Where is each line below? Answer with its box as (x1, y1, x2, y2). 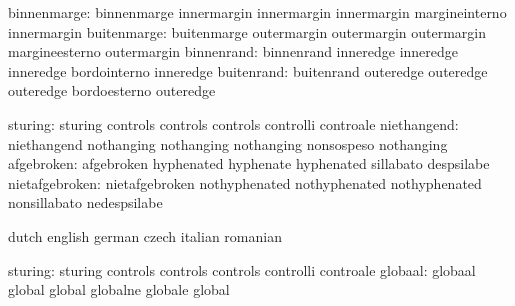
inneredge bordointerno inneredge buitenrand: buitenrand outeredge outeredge (8, 60, 488, 81)
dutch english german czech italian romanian (8, 225, 282, 246)
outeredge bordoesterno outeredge (8, 80, 216, 101)
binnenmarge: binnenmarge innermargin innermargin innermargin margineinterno (8, 2, 507, 22)
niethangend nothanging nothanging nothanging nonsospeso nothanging (8, 133, 448, 154)
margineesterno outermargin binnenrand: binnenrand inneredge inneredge (8, 41, 459, 62)
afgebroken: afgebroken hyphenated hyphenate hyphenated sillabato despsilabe (8, 153, 490, 174)
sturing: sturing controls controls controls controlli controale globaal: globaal (8, 259, 476, 280)
